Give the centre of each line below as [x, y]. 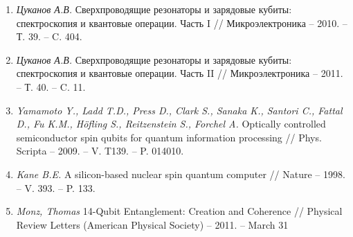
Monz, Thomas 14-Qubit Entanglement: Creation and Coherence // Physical [179, 211]
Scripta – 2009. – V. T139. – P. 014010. [100, 151]
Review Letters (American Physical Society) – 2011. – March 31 [152, 224]
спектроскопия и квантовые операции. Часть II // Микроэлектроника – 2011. [180, 73]
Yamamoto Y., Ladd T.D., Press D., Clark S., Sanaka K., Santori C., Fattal [179, 110]
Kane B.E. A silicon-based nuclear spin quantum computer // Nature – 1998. [181, 174]
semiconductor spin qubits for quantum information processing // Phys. [169, 137]
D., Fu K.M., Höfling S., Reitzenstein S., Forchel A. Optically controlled [171, 124]
